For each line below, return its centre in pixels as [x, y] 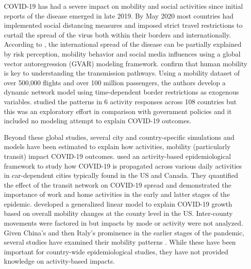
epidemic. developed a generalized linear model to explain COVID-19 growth [118, 203]
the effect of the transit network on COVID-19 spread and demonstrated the [118, 184]
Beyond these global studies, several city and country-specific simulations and [119, 137]
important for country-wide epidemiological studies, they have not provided [116, 251]
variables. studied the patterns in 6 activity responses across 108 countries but [120, 101]
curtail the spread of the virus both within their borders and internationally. [117, 34]
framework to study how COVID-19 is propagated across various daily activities [123, 165]
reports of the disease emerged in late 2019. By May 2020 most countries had [119, 15]
